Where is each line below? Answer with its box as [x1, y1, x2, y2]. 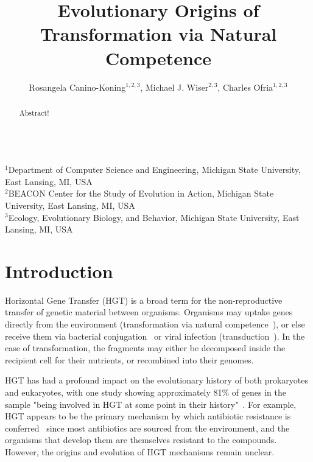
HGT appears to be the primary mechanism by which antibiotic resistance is [5, 410, 291, 422]
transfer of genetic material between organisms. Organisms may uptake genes [5, 306, 293, 318]
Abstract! [19, 107, 49, 117]
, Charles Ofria [217, 80, 273, 93]
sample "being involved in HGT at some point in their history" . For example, [5, 397, 297, 410]
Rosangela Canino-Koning [29, 80, 126, 93]
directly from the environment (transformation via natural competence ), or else [5, 318, 305, 331]
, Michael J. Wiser [140, 80, 209, 93]
